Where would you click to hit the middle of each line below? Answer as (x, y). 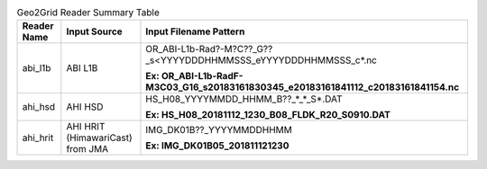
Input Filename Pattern (195, 31)
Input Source (95, 31)
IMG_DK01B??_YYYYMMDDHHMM (219, 130)
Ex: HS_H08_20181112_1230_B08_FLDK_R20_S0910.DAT (268, 115)
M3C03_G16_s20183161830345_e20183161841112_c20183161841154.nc (303, 87)
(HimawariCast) (99, 138)
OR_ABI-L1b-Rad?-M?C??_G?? (209, 49)
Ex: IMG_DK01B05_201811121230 (217, 146)
